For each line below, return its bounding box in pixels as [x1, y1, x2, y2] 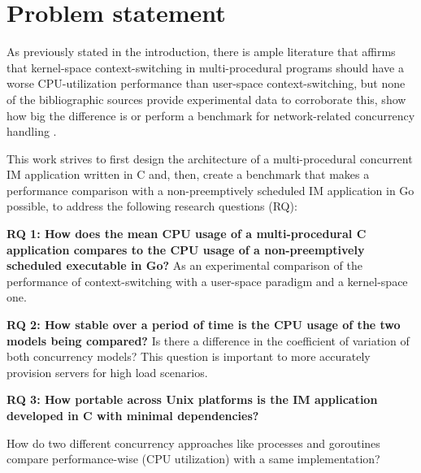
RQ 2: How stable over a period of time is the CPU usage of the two [7, 316, 401, 333]
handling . [7, 123, 57, 140]
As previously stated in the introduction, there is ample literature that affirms [7, 43, 396, 60]
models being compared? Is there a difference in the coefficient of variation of [7, 332, 410, 349]
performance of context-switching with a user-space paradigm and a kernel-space [7, 272, 408, 289]
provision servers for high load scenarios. [7, 363, 208, 380]
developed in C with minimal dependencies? [7, 407, 259, 423]
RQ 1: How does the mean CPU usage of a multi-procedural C [7, 225, 367, 242]
